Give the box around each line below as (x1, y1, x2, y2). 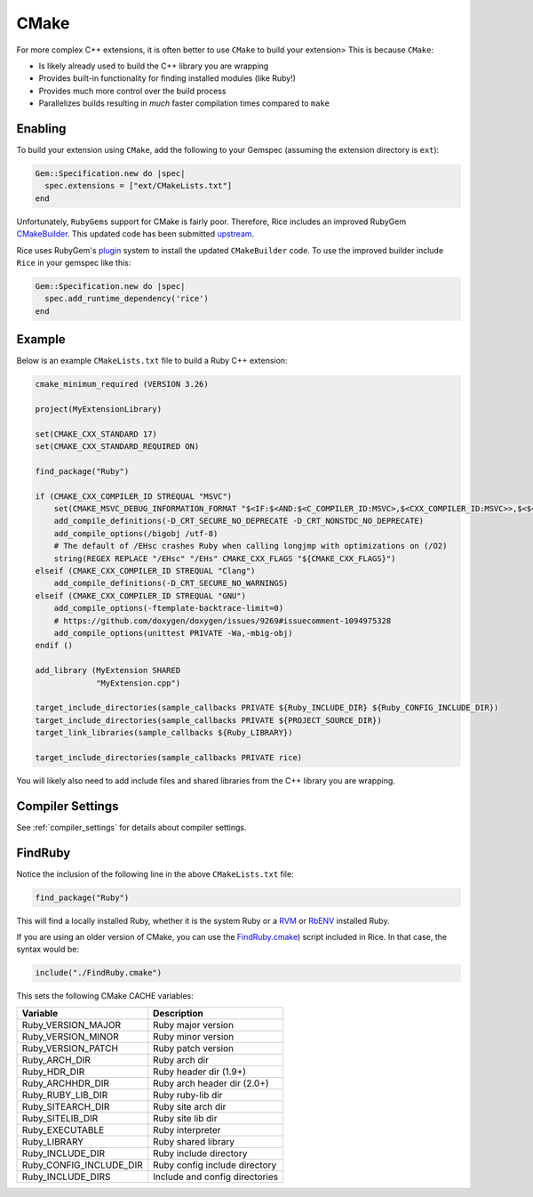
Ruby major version (152, 1018, 235, 1031)
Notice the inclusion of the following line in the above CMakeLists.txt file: (16, 868, 294, 880)
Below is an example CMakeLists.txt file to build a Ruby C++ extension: (16, 356, 288, 366)
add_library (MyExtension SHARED (35, 665, 181, 676)
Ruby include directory (152, 1147, 248, 1160)
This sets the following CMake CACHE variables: (16, 991, 195, 1001)
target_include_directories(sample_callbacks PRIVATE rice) (35, 752, 303, 762)
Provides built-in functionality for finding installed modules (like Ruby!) (38, 73, 297, 84)
